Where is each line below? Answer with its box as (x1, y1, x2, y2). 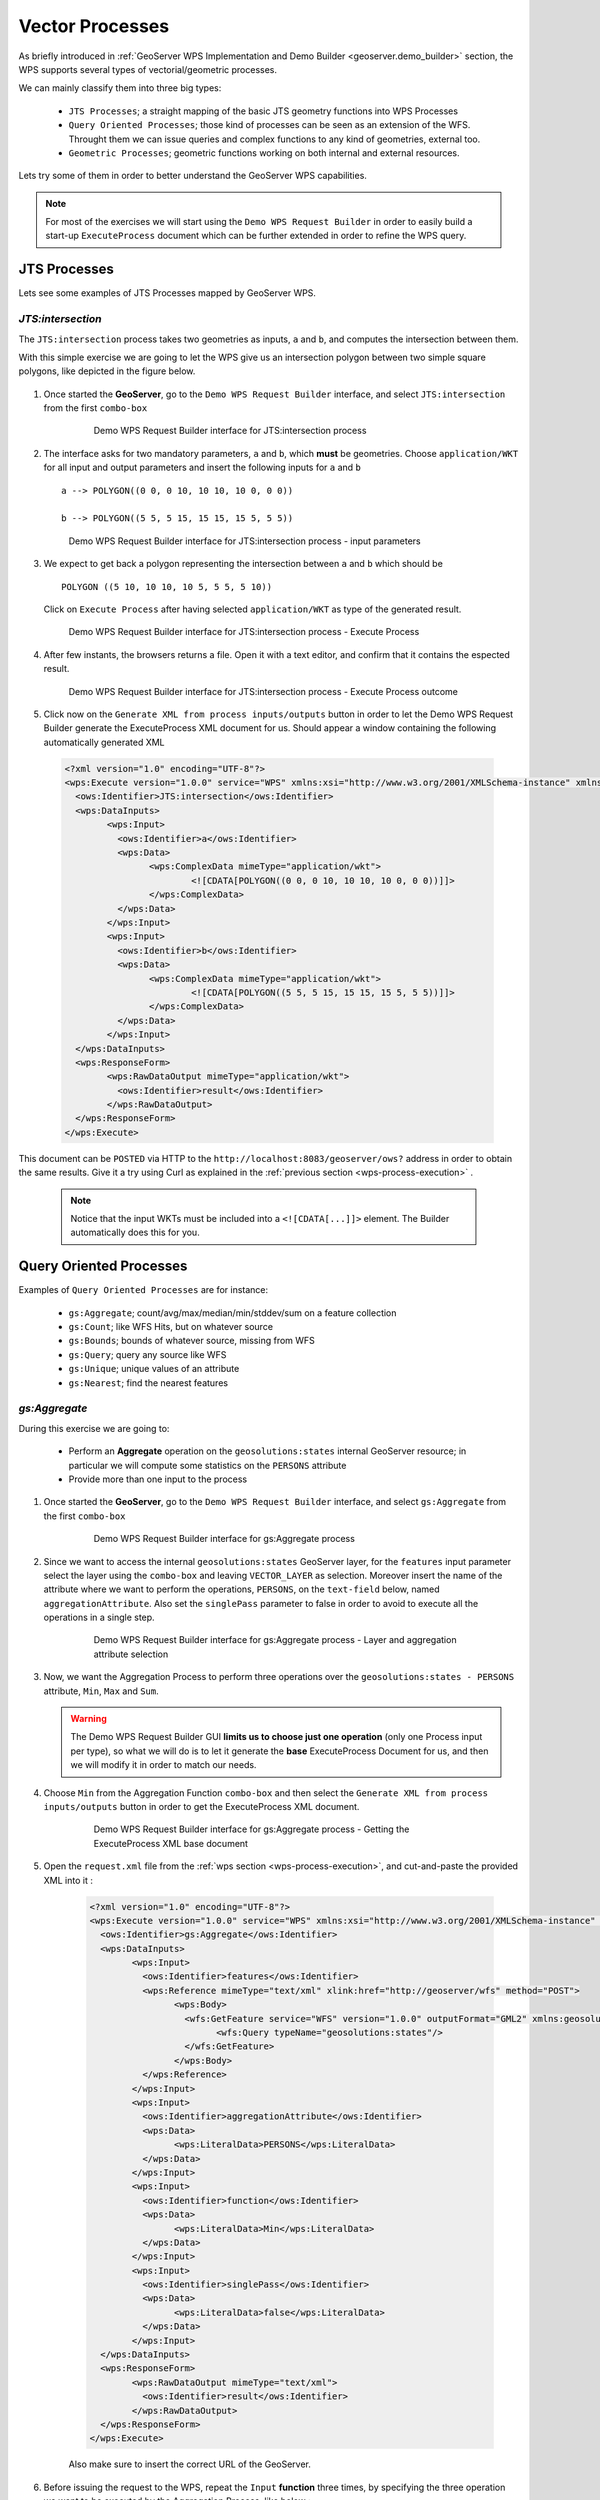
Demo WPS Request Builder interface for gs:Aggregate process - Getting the (93, 1823, 410, 1835)
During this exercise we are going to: (18, 1422, 170, 1434)
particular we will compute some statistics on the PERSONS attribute (68, 1459, 347, 1471)
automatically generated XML (43, 736, 165, 748)
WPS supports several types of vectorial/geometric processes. (18, 63, 278, 75)
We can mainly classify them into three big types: (18, 82, 222, 94)
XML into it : (43, 1874, 94, 1886)
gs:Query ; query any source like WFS (68, 1348, 227, 1360)
